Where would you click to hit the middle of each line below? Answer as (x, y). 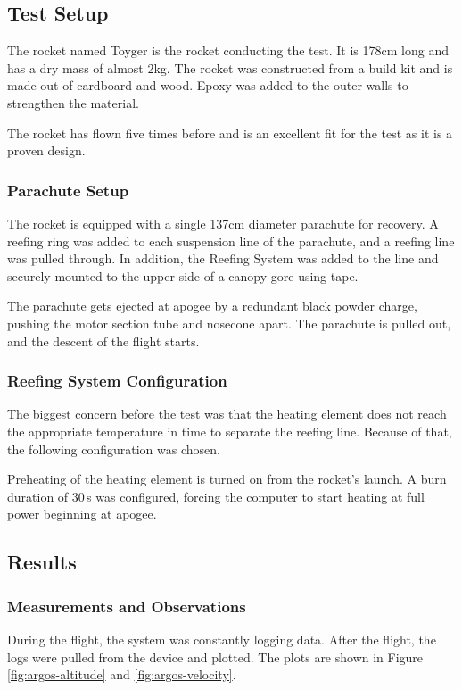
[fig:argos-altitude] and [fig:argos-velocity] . (122, 674)
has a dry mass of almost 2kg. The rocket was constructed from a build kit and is (230, 67)
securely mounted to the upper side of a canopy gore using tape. (183, 275)
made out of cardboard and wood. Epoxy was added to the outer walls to (208, 85)
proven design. (46, 150)
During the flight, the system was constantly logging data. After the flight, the (222, 639)
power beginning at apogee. (82, 514)
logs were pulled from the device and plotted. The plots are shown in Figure (215, 657)
